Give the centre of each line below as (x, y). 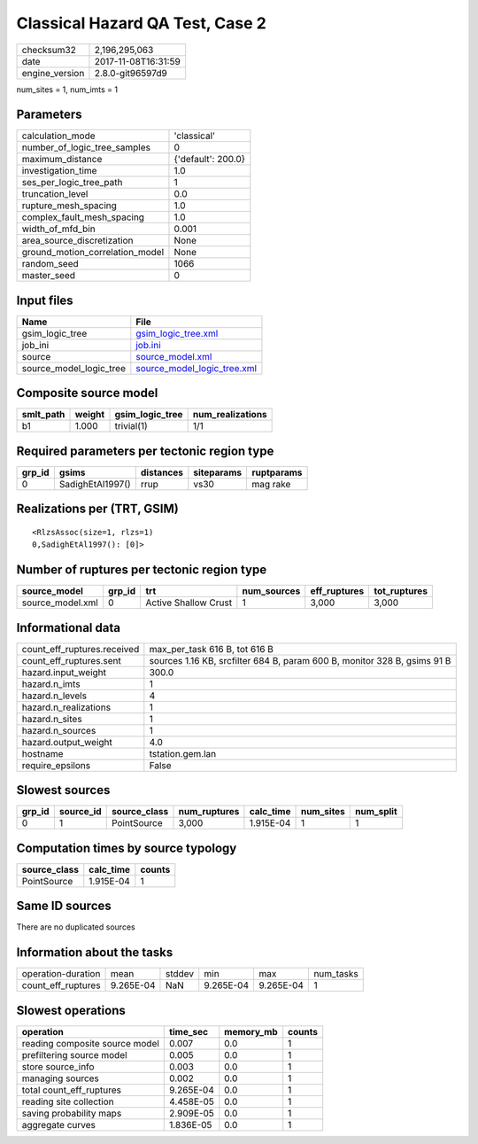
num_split (376, 812)
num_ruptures (209, 812)
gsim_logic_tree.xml (177, 333)
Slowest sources (63, 790)
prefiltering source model (74, 1055)
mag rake (271, 484)
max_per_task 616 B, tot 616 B (212, 649)
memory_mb (251, 1031)
